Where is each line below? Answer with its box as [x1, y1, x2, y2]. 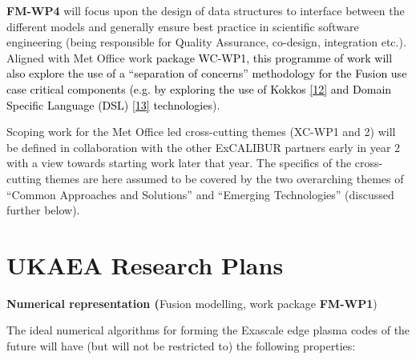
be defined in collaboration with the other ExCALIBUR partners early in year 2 [6, 138, 401, 155]
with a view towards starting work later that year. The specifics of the [6, 154, 352, 171]
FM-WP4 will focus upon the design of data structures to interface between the [6, 2, 405, 18]
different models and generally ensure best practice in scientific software [6, 18, 359, 34]
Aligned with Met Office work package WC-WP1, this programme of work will [6, 49, 393, 66]
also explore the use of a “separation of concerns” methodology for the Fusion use [6, 65, 407, 82]
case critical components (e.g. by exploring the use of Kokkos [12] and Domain [6, 80, 392, 97]
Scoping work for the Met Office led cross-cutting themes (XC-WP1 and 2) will [6, 123, 396, 140]
